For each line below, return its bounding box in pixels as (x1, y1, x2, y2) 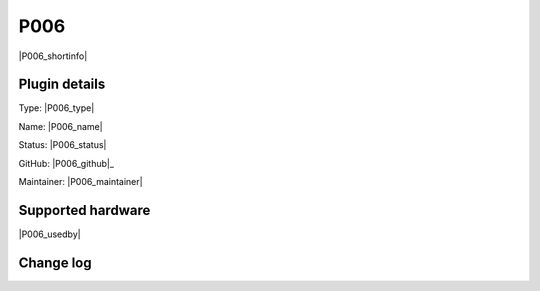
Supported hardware (18, 201, 151, 219)
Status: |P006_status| (18, 139, 107, 151)
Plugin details (18, 76, 106, 93)
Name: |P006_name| (18, 120, 104, 132)
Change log (18, 254, 92, 271)
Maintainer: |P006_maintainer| (18, 176, 144, 188)
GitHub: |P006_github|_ (18, 157, 115, 169)
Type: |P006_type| (18, 102, 95, 114)
